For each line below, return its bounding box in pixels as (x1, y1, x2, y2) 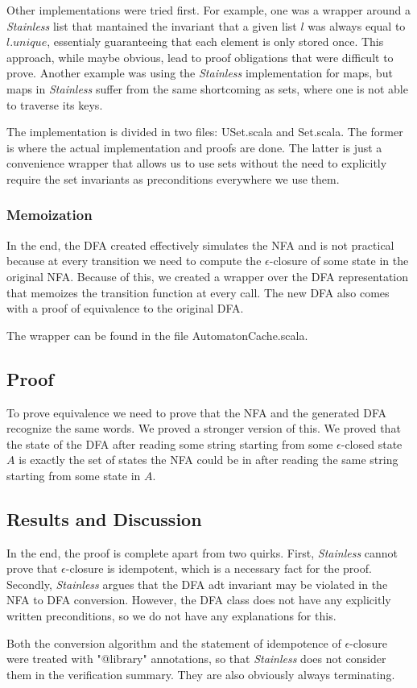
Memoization (6, 205, 93, 225)
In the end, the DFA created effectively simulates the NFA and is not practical (6, 236, 394, 253)
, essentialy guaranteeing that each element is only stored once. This (47, 33, 384, 50)
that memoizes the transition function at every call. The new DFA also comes (6, 284, 390, 300)
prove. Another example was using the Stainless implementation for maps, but (6, 64, 393, 81)
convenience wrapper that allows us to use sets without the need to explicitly (6, 155, 387, 172)
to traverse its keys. (6, 96, 103, 113)
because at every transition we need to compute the (6, 252, 262, 269)
